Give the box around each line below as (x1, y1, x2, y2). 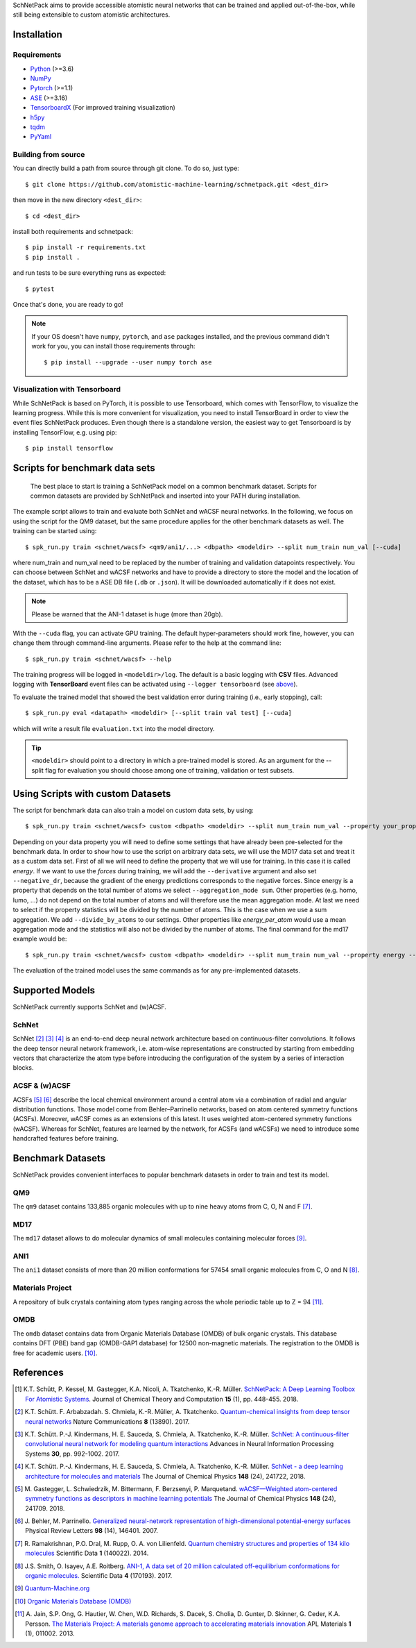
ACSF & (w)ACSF (12, 1081, 71, 1091)
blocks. (12, 1063, 34, 1072)
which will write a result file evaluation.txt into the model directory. (12, 724, 215, 732)
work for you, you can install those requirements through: (31, 342, 196, 351)
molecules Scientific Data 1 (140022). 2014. (25, 1549, 149, 1558)
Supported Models (12, 984, 95, 996)
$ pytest (25, 285, 55, 293)
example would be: (12, 934, 67, 943)
